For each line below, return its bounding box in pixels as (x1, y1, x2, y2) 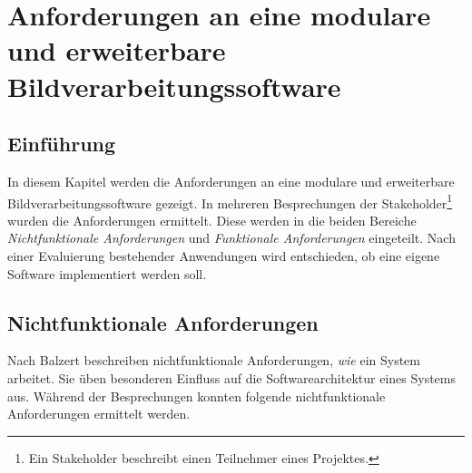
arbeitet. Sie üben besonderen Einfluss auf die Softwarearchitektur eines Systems (7, 368, 456, 387)
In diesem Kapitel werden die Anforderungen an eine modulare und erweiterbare (7, 171, 455, 190)
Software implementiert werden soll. (7, 264, 207, 283)
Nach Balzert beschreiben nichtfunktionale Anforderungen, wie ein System (7, 351, 420, 370)
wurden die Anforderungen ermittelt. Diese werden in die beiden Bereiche (7, 210, 417, 229)
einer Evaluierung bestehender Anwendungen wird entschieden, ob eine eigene (7, 246, 440, 265)
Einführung (7, 130, 116, 158)
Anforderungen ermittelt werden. (7, 404, 191, 423)
